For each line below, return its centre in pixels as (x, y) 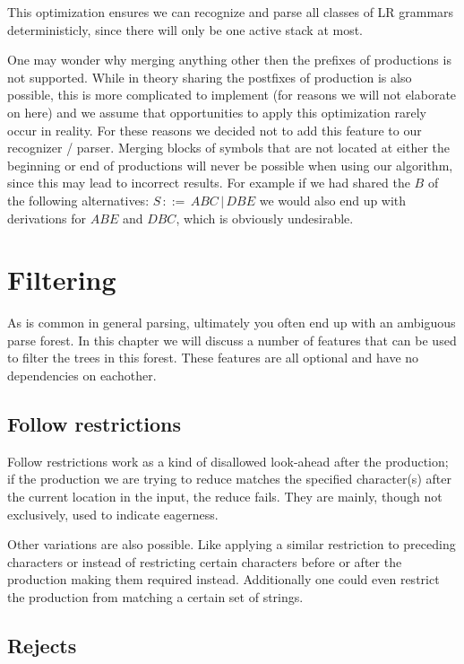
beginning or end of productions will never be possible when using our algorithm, (230, 165)
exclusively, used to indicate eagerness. (113, 514)
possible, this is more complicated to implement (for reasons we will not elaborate (232, 95)
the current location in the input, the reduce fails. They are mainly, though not (225, 497)
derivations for (47, 218)
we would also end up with (333, 200)
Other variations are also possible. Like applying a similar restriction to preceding (232, 544)
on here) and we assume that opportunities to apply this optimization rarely (217, 112)
